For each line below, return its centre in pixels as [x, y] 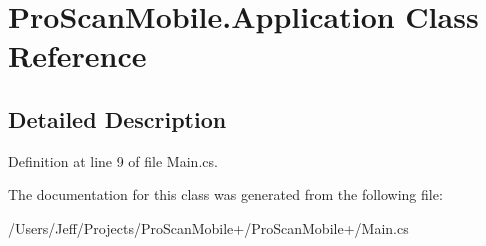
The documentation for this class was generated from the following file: [225, 194]
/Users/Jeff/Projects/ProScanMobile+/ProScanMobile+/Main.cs [208, 227]
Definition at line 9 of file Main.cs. [113, 160]
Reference [77, 55]
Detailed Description [117, 118]
